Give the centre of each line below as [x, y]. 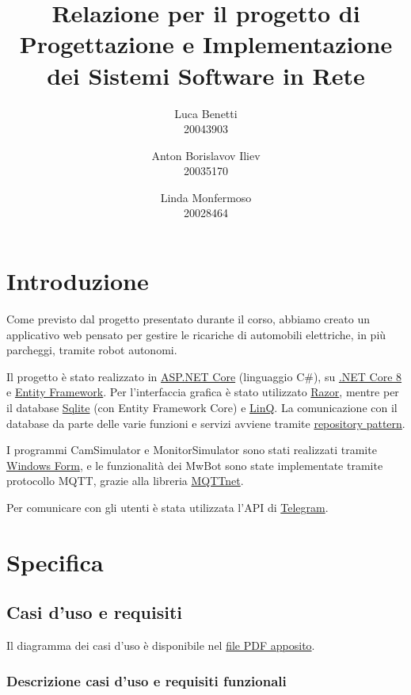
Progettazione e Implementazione [206, 44]
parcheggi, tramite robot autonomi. [92, 350]
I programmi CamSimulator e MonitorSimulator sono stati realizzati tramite [192, 450]
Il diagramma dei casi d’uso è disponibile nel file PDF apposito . [161, 645]
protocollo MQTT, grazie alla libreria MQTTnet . [125, 481]
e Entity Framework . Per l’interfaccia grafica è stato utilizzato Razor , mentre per [203, 392]
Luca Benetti [206, 113]
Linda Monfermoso [206, 197]
